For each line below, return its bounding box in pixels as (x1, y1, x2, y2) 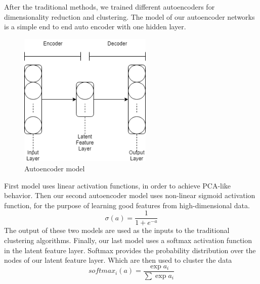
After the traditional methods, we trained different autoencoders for (4, 2, 215, 12)
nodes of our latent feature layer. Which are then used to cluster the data (4, 255, 232, 265)
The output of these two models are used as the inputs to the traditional (4, 225, 230, 235)
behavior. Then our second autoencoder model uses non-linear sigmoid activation (4, 190, 255, 201)
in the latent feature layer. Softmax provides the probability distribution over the (4, 245, 256, 255)
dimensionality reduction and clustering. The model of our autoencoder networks (4, 11, 255, 22)
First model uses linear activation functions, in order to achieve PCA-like (4, 180, 231, 191)
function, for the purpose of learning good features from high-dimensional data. (4, 200, 250, 210)
